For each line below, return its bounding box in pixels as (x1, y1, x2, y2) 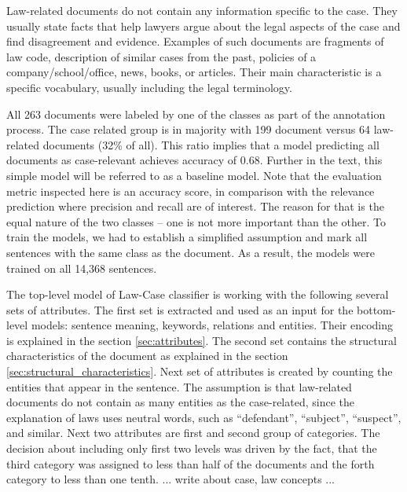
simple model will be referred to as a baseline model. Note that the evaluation (6, 167, 382, 183)
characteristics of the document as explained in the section (6, 347, 288, 364)
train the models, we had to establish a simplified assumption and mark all (6, 229, 368, 245)
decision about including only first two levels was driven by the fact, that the (6, 440, 377, 457)
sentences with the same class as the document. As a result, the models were (6, 244, 375, 260)
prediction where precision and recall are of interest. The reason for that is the (6, 198, 384, 215)
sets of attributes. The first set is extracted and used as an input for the (6, 301, 354, 318)
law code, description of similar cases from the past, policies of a (6, 48, 317, 64)
